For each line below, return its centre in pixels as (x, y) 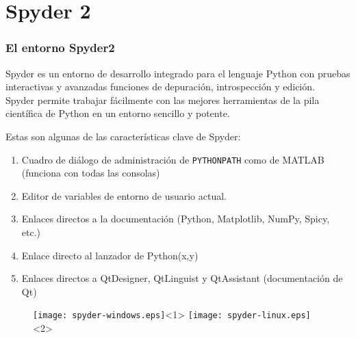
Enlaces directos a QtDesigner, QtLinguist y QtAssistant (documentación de (182, 278)
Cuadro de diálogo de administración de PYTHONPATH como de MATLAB (173, 159)
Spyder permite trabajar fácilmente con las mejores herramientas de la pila (163, 100)
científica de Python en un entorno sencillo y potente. (118, 113)
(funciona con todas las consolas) (91, 173)
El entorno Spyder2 (60, 48)
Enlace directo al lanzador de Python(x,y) (110, 255)
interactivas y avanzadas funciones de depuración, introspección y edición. (160, 87)
